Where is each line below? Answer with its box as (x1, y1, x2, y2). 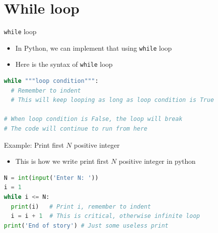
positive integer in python (118, 156, 196, 166)
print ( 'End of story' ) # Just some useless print (4, 222, 169, 229)
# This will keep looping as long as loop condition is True (11, 97, 214, 104)
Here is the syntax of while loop (15, 59, 113, 69)
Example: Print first (4, 139, 64, 150)
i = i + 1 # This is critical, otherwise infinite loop (11, 213, 200, 220)
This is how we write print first (15, 156, 109, 166)
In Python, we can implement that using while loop (15, 42, 172, 53)
